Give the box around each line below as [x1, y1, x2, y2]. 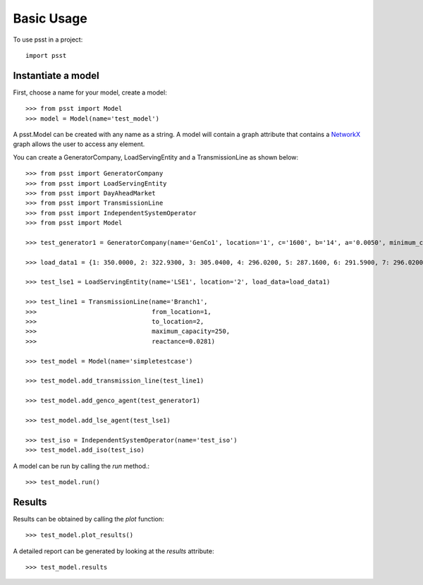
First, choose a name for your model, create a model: [13, 88, 167, 97]
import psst [25, 52, 67, 59]
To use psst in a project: [13, 35, 83, 44]
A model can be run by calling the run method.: [13, 462, 150, 470]
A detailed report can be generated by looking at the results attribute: [13, 547, 214, 555]
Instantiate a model [13, 69, 99, 81]
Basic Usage [13, 11, 87, 26]
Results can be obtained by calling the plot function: [13, 514, 165, 523]
